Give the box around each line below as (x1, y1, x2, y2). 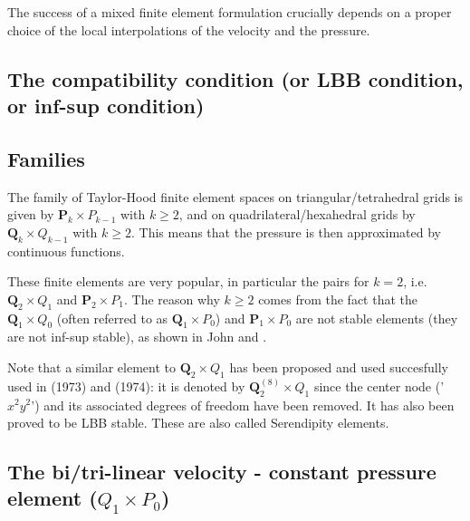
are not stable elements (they (295, 308, 458, 327)
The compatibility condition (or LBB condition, (7, 64, 464, 92)
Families (7, 144, 85, 172)
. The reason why (123, 289, 220, 308)
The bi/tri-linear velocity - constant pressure (7, 458, 436, 486)
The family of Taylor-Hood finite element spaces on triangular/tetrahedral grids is (7, 187, 464, 206)
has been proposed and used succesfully (229, 357, 448, 376)
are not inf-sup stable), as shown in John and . (7, 327, 267, 346)
